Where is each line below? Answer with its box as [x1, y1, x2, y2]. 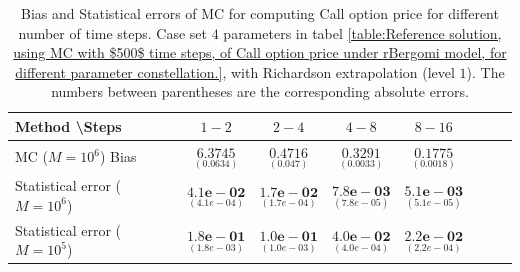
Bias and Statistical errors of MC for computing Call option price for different [21, 3, 499, 23]
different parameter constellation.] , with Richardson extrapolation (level [15, 61, 455, 82]
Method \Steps [15, 115, 122, 136]
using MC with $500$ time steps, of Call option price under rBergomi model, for [13, 42, 507, 63]
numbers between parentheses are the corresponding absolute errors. [51, 81, 469, 102]
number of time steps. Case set [18, 22, 208, 43]
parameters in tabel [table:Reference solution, [223, 22, 502, 43]
